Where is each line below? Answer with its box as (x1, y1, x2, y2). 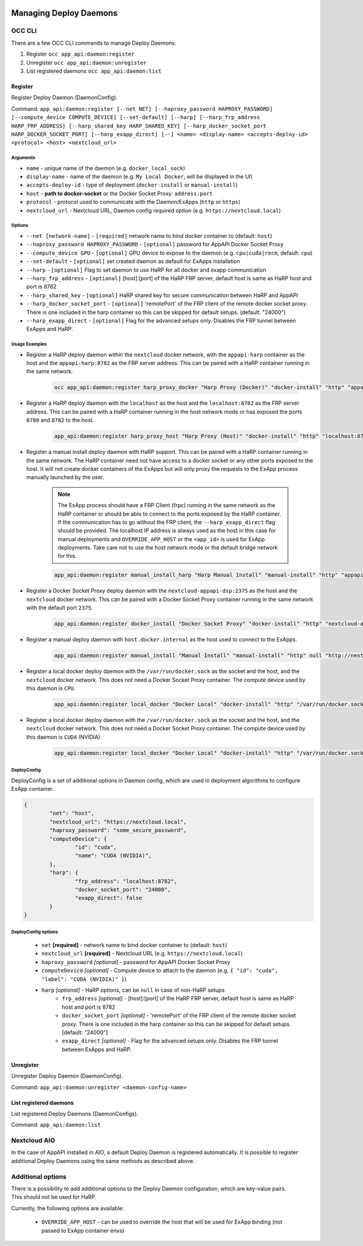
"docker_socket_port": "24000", (74, 886, 171, 893)
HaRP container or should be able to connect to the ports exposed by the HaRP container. (57, 510, 281, 517)
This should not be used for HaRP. (11, 1193, 97, 1201)
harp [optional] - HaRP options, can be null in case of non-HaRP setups (41, 986, 225, 994)
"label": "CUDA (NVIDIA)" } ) (41, 975, 127, 983)
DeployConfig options (11, 929, 59, 935)
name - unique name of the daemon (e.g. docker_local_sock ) (26, 164, 186, 172)
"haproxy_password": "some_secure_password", (49, 827, 187, 834)
